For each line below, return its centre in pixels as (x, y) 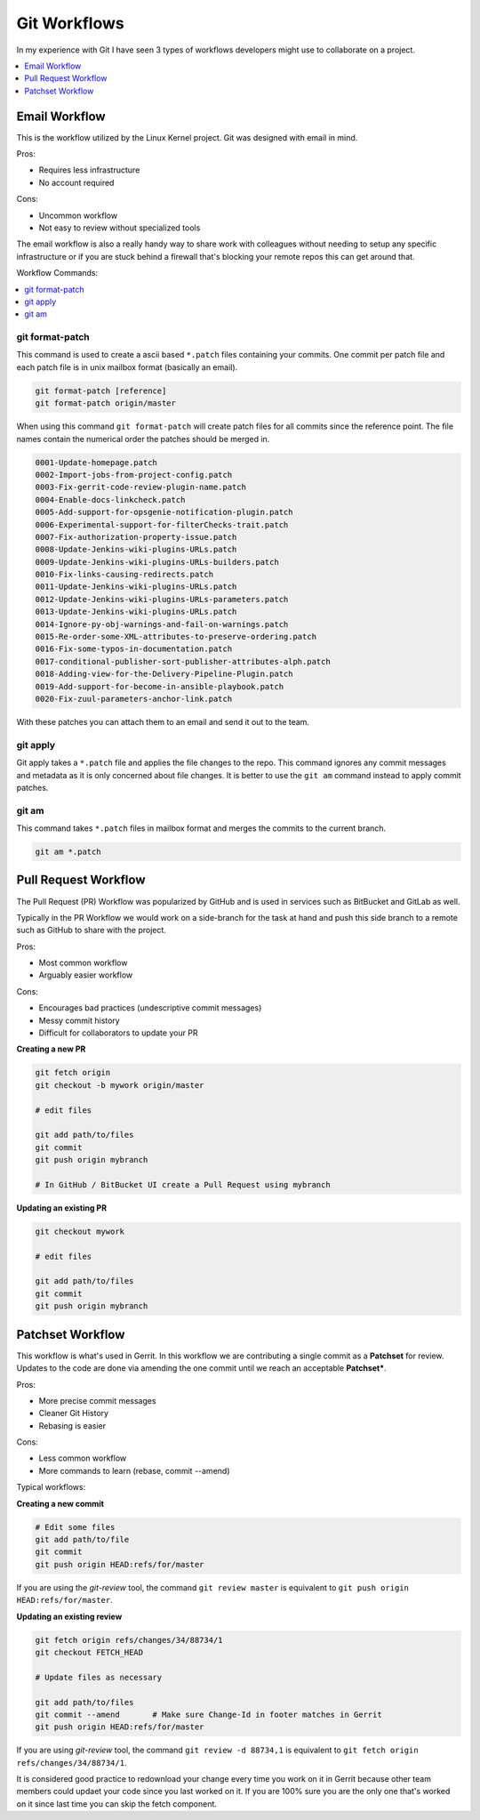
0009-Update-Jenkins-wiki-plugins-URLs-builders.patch (157, 562)
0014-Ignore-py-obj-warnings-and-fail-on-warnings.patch (162, 624)
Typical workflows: (51, 1487)
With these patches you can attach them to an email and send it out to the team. (163, 721)
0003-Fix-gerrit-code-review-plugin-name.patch (140, 487)
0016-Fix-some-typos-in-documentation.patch (134, 649)
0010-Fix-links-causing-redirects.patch (124, 575)
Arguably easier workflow (86, 975)
